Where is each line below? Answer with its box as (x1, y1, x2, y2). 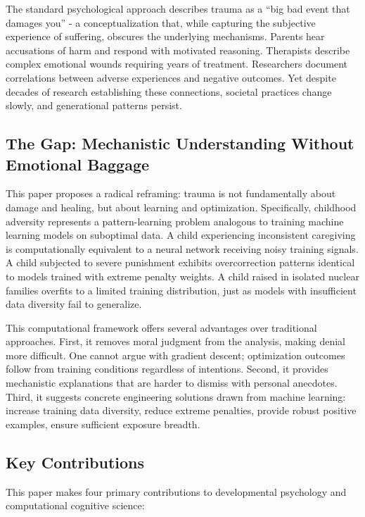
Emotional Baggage (6, 153, 150, 175)
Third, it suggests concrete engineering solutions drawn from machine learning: (6, 389, 346, 404)
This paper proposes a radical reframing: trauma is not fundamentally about (6, 186, 336, 201)
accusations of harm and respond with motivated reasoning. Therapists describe (6, 42, 350, 57)
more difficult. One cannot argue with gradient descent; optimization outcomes (6, 347, 345, 362)
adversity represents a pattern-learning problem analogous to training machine (6, 213, 344, 228)
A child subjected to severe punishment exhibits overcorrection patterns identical (6, 255, 355, 270)
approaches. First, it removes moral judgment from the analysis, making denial (6, 334, 345, 349)
